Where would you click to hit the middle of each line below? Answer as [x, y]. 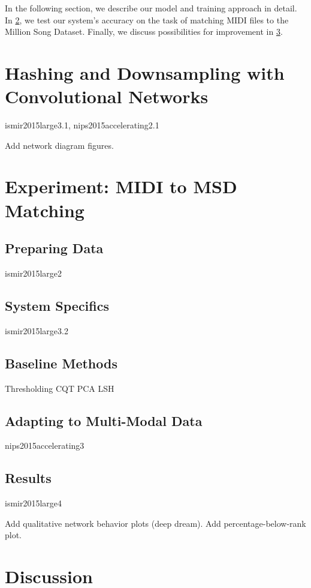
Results [28, 478]
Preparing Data [54, 248]
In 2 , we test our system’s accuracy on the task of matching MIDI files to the [147, 19]
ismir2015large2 [34, 273]
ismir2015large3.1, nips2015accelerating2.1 [82, 125]
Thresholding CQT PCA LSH [60, 388]
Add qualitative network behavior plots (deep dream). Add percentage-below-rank [155, 523]
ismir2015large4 [34, 503]
